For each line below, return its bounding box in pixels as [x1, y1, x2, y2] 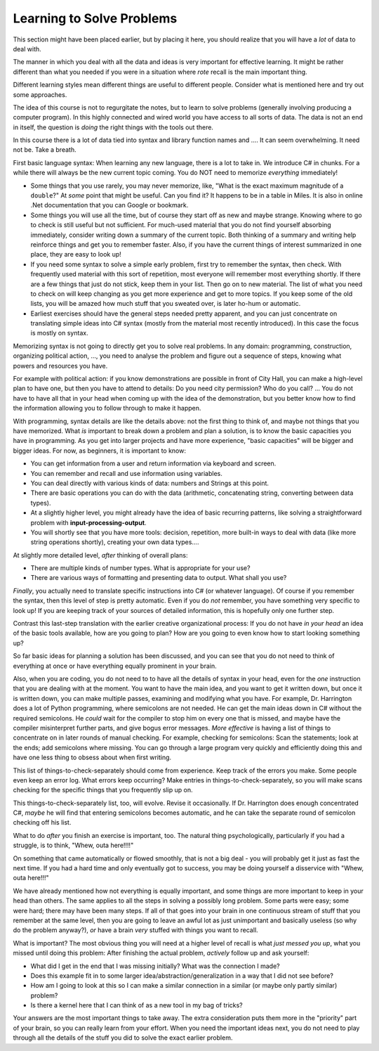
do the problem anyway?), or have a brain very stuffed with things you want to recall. [13, 926, 259, 934]
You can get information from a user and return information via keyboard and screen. [30, 459, 277, 468]
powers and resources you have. [13, 361, 108, 370]
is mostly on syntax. [30, 329, 88, 337]
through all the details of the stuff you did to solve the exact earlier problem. [13, 1033, 233, 1042]
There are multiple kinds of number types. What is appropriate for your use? [30, 564, 251, 572]
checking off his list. [13, 818, 72, 827]
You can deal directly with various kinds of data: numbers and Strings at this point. [30, 479, 270, 487]
